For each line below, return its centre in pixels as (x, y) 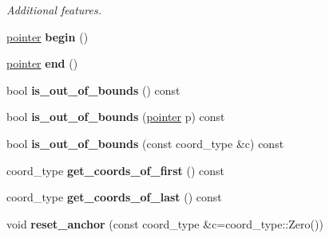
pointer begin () (48, 36)
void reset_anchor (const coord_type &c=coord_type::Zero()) (165, 223)
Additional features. (54, 10)
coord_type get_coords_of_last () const (114, 197)
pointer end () (42, 63)
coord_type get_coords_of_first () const (116, 170)
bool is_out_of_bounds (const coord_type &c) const (145, 143)
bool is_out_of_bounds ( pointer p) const (116, 117)
